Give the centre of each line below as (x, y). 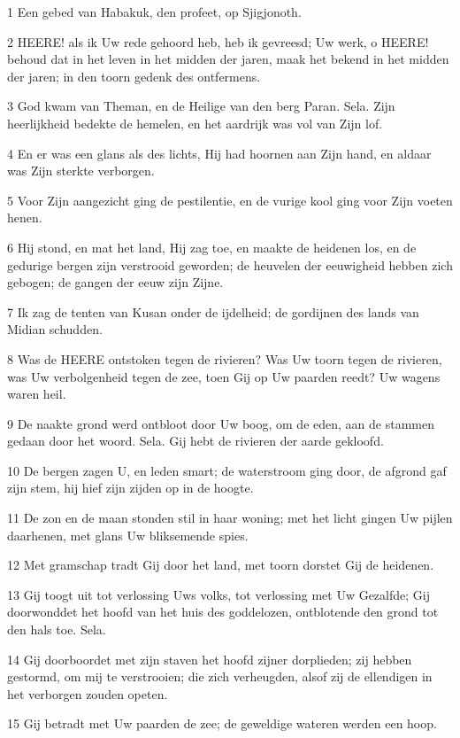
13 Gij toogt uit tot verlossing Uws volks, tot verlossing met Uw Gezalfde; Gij (218, 594)
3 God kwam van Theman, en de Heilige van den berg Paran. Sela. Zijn (201, 106)
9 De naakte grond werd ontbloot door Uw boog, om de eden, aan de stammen (221, 423)
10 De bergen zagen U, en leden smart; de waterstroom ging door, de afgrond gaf (227, 470)
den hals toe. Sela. (57, 629)
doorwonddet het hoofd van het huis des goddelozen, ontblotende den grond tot (223, 612)
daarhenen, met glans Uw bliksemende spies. (128, 535)
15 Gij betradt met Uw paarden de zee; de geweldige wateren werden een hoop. (222, 723)
